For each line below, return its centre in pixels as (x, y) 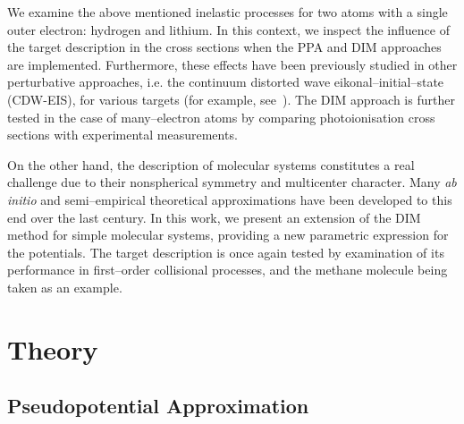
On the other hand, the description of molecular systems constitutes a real (211, 164)
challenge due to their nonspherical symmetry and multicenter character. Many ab (232, 182)
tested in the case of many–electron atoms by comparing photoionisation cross (221, 117)
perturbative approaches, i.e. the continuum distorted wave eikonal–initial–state (226, 82)
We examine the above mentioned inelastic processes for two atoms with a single (228, 12)
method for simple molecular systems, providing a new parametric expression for (228, 235)
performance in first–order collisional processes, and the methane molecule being (228, 270)
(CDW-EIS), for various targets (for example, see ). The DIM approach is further (231, 99)
